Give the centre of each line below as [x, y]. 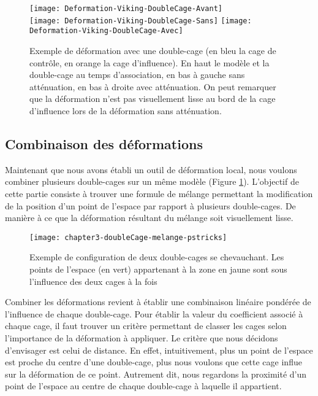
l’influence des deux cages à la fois [93, 281]
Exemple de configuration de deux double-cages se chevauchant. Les [157, 257]
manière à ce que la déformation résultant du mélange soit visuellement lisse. [149, 218]
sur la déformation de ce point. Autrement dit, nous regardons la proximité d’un [156, 374]
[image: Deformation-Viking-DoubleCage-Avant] [126, 9]
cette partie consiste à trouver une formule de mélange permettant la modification [159, 193]
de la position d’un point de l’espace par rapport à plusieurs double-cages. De [150, 205]
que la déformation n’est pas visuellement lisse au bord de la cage [153, 99]
